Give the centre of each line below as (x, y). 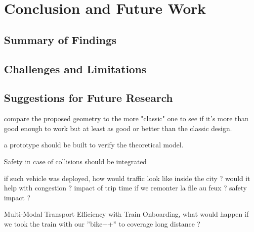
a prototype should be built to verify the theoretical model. (94, 145)
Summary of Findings (60, 39)
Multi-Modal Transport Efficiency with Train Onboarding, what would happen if (127, 214)
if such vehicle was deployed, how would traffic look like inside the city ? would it (127, 178)
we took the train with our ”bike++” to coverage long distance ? (102, 223)
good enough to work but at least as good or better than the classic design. (118, 128)
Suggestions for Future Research (88, 98)
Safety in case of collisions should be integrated (75, 161)
